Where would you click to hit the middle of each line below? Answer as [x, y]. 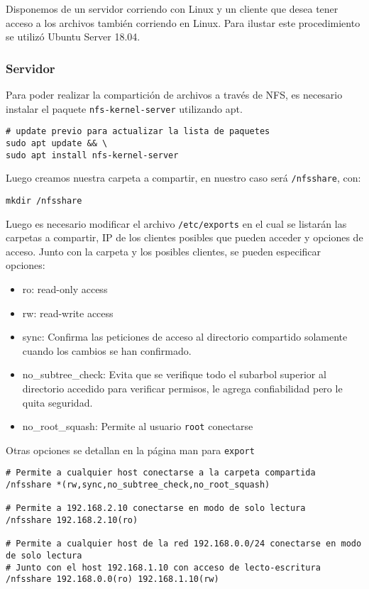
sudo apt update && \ [57, 143]
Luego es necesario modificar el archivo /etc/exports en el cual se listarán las [176, 223]
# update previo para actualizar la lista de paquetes [138, 132]
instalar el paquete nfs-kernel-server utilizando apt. [124, 108]
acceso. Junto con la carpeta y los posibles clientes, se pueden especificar [164, 251]
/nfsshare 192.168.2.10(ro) [72, 521]
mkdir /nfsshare [44, 200]
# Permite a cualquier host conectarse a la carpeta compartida [161, 473]
